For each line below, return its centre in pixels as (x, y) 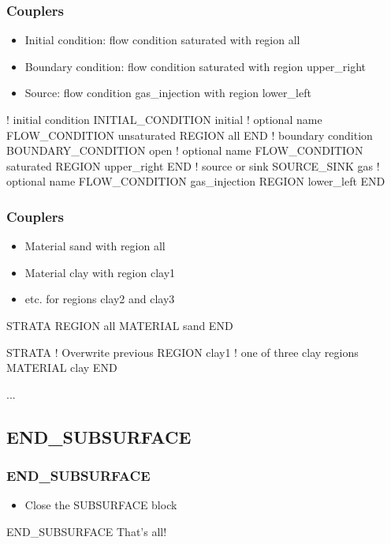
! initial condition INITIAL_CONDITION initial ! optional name (164, 119)
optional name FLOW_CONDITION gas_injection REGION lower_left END (196, 181)
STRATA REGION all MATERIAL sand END (120, 325)
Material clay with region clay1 (100, 272)
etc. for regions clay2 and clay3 (100, 299)
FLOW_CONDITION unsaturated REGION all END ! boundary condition (190, 135)
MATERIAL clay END (62, 368)
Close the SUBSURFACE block (101, 505)
